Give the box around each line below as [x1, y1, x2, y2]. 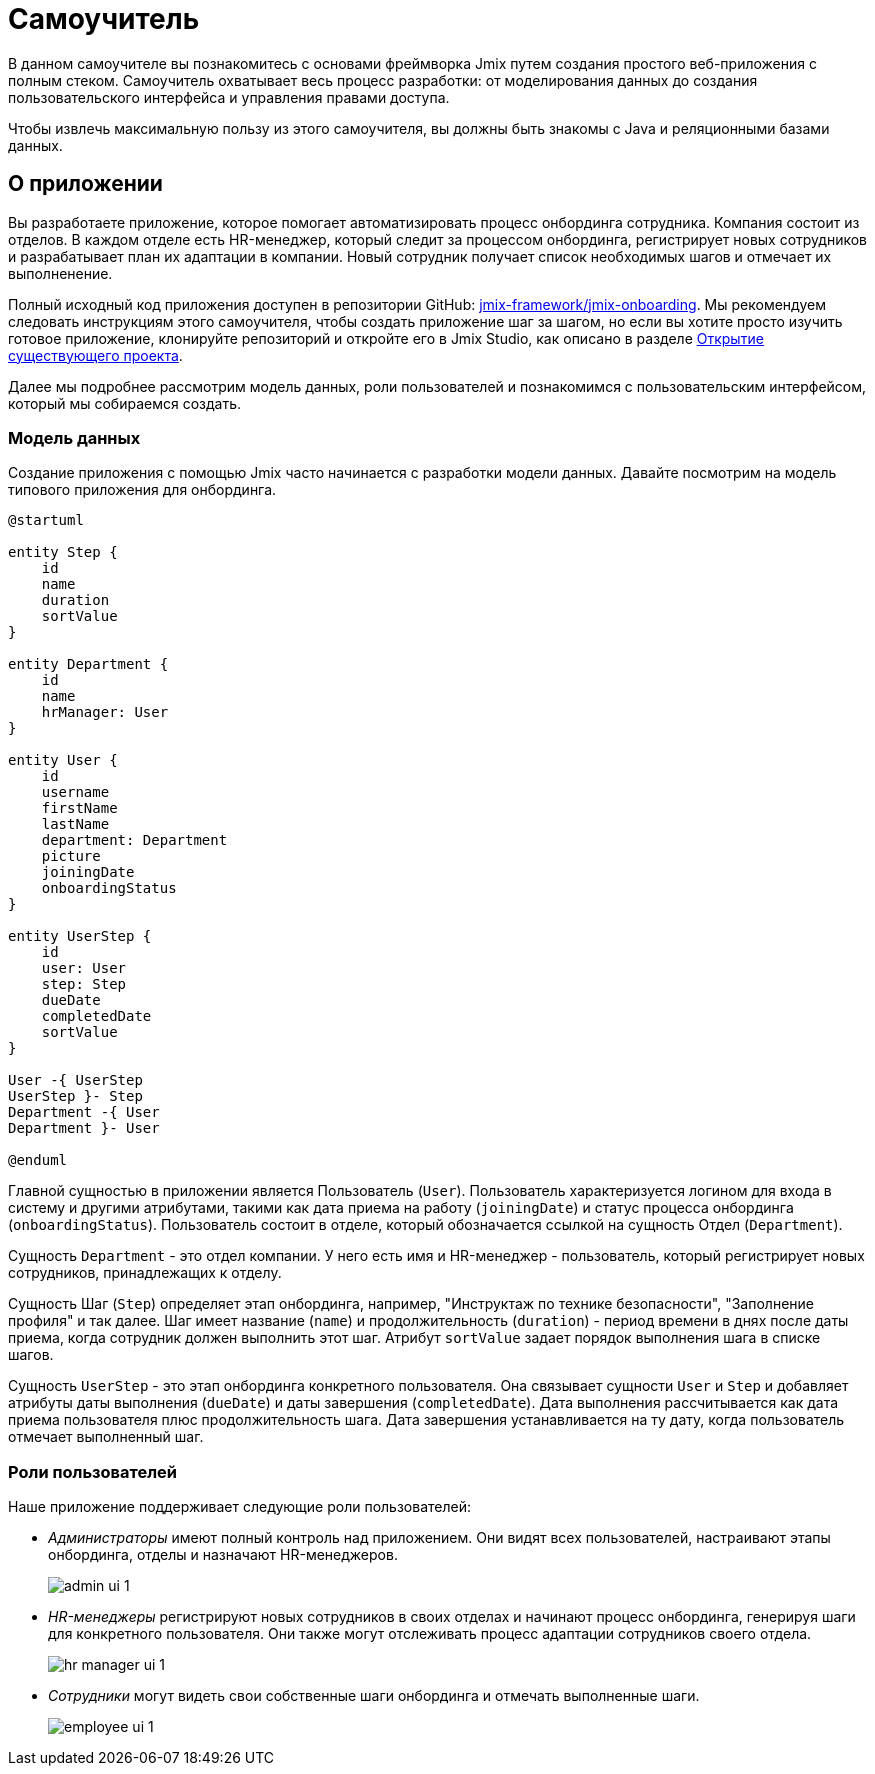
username [41, 784, 110, 801]
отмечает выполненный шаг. [8, 1428, 204, 1446]
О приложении [8, 171, 163, 197]
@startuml [8, 512, 84, 529]
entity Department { [8, 656, 169, 673]
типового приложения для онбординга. [8, 481, 277, 499]
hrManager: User [41, 704, 169, 721]
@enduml [8, 1152, 68, 1169]
